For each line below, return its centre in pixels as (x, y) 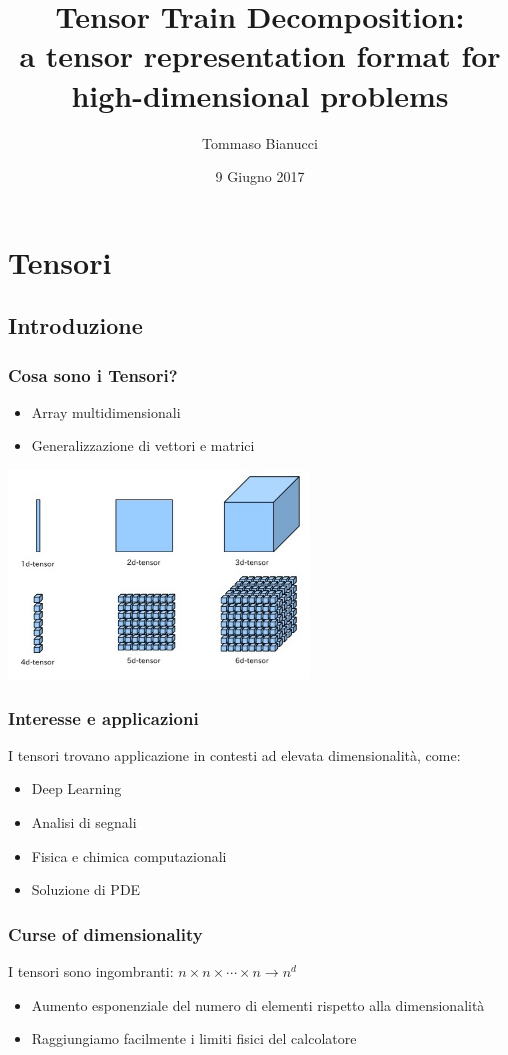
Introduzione (75, 325)
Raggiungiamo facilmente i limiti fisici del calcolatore (194, 1038)
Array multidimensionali (106, 411)
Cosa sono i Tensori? (93, 374)
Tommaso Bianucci (260, 142)
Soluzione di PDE (86, 889)
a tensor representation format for (260, 55)
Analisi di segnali (84, 821)
